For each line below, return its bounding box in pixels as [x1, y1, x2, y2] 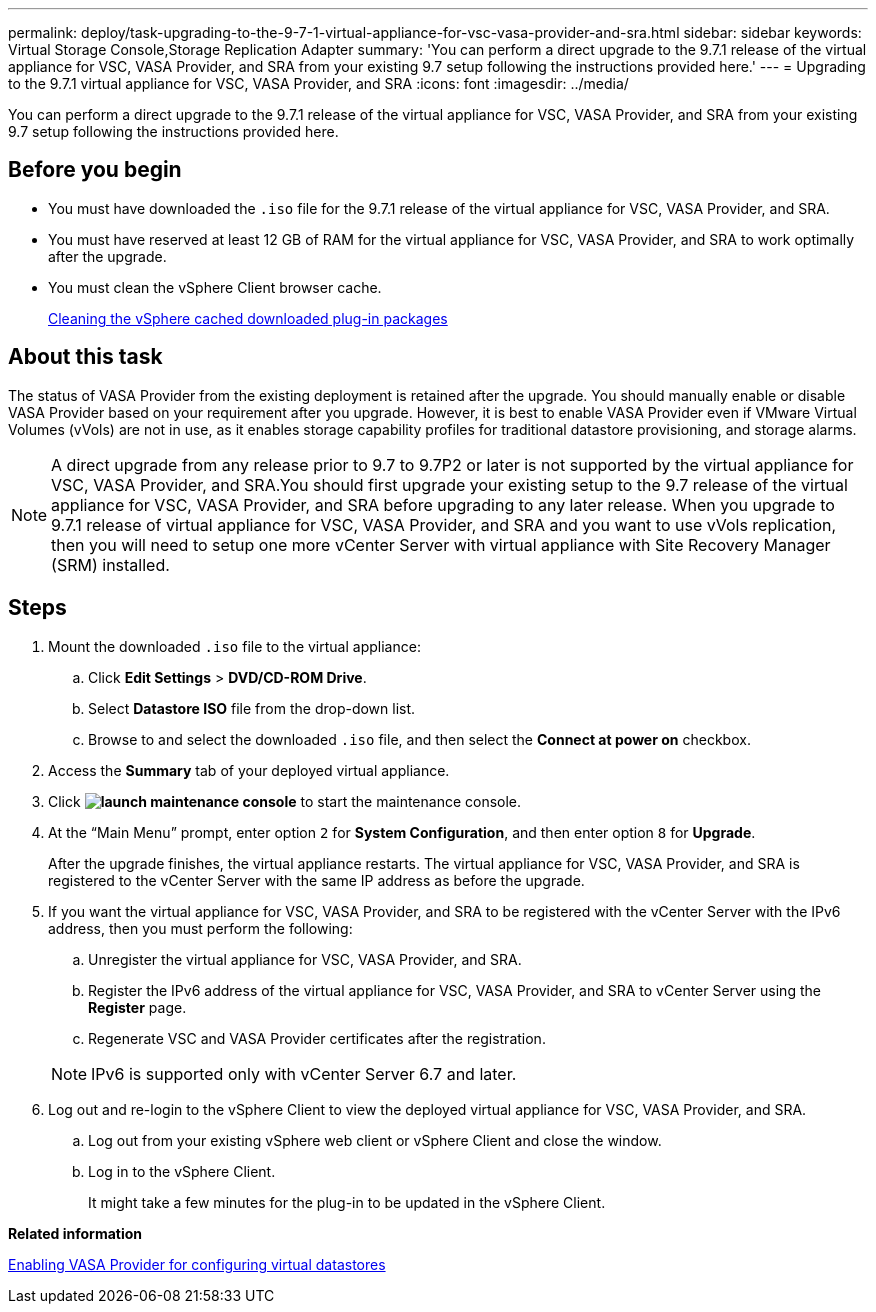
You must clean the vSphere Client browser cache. [48, 278, 382, 296]
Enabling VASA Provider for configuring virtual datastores [8, 1255, 386, 1273]
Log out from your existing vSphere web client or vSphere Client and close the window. [88, 1131, 662, 1149]
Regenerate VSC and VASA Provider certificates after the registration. [88, 1029, 546, 1047]
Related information [8, 1224, 143, 1242]
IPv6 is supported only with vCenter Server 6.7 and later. [91, 1063, 517, 1084]
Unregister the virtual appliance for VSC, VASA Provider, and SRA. [88, 950, 522, 968]
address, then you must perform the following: [48, 919, 353, 937]
